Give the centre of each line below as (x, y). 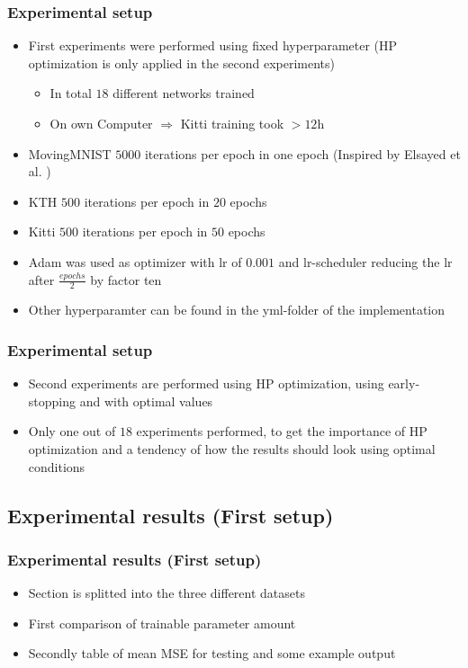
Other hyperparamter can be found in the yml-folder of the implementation (237, 310)
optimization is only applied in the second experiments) (181, 62)
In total (71, 93)
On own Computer (101, 123)
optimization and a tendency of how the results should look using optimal (232, 448)
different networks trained (184, 93)
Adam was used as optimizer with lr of (135, 261)
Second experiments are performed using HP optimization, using (206, 383)
